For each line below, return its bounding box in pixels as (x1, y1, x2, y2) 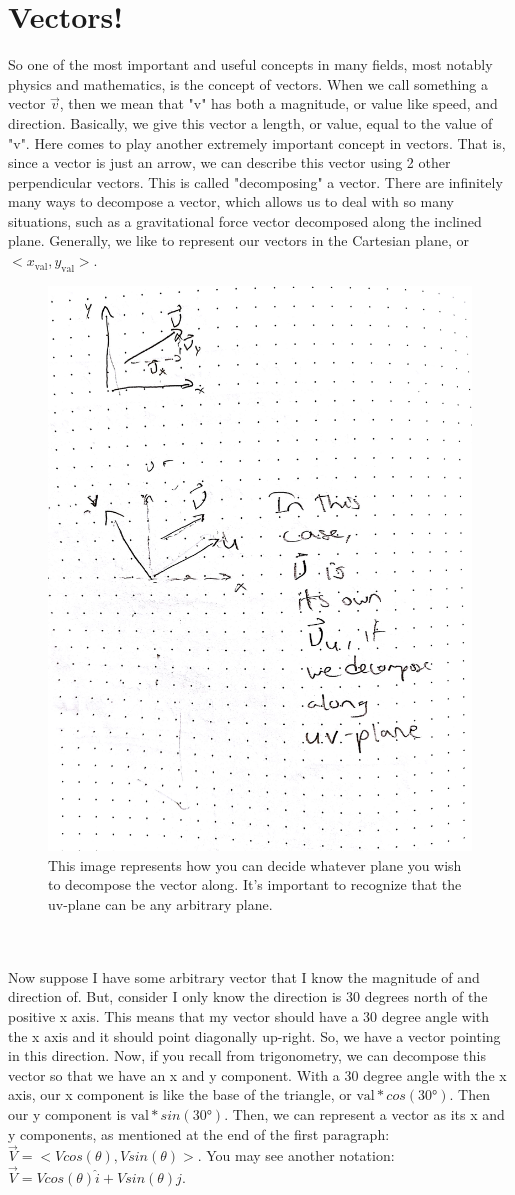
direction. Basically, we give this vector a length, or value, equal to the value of (8, 112, 493, 133)
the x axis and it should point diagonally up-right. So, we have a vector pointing (8, 1025, 501, 1046)
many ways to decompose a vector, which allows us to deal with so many (8, 191, 455, 212)
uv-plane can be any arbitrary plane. (48, 893, 273, 914)
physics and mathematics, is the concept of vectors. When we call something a (8, 73, 488, 94)
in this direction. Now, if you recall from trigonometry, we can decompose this (8, 1045, 486, 1066)
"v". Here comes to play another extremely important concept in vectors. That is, (8, 132, 506, 153)
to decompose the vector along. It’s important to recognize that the (48, 874, 462, 895)
